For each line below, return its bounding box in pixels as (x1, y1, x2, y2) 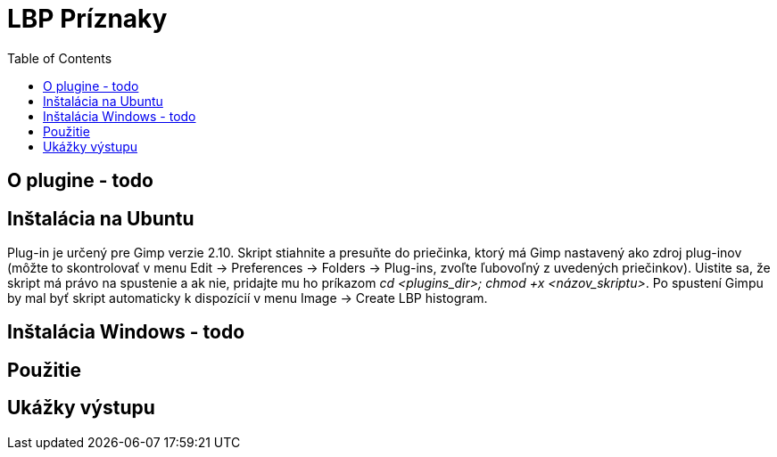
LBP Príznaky (7, 4, 168, 34)
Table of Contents (7, 50, 112, 66)
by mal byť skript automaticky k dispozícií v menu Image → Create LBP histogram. (7, 290, 488, 306)
